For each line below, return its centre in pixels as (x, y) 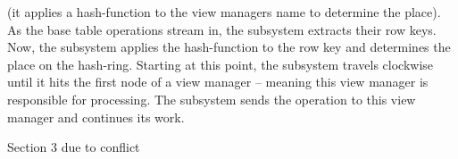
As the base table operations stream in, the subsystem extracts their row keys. (222, 29)
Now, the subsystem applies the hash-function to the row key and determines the (229, 47)
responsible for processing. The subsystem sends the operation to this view (212, 99)
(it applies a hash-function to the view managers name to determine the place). (224, 12)
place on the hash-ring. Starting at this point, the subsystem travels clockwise (221, 64)
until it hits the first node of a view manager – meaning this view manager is (218, 82)
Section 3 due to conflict (74, 147)
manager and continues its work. (96, 117)
